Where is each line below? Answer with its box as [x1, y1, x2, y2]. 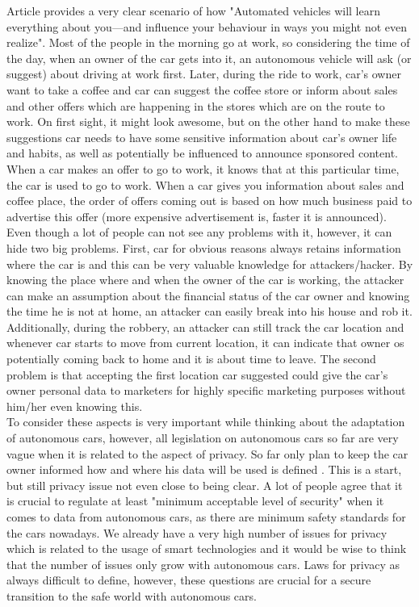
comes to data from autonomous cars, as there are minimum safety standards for [6, 509, 406, 525]
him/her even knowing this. [6, 397, 143, 414]
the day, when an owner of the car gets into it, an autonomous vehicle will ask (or [6, 49, 412, 66]
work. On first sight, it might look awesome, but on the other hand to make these [6, 113, 410, 130]
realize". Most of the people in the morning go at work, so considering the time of [6, 34, 410, 51]
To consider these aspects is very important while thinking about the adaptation [6, 413, 405, 430]
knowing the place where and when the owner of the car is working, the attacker [6, 271, 404, 288]
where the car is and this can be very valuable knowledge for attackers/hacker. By [6, 255, 413, 272]
